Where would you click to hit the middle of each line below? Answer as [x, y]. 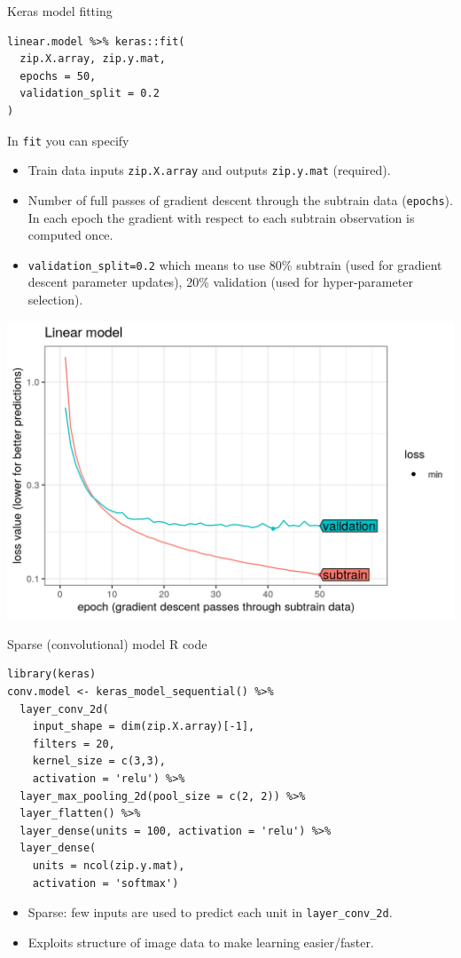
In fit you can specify [68, 140]
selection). [55, 299]
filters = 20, [74, 744]
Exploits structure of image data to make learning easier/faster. [201, 942]
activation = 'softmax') [105, 883]
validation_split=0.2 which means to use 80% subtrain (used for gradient [235, 264]
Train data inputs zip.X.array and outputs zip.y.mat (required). [209, 170]
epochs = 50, [58, 76]
